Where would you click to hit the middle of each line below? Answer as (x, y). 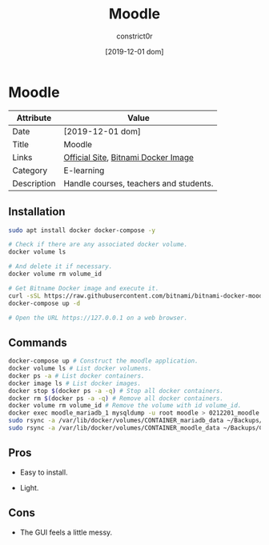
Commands (38, 342)
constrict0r (134, 36)
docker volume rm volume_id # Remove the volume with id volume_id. (125, 406)
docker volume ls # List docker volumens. (80, 369)
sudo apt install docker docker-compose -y (82, 230)
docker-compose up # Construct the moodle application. (103, 361)
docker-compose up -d (44, 303)
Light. (29, 487)
